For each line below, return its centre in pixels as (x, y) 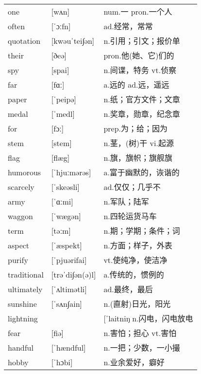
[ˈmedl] (63, 113)
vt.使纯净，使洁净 (135, 260)
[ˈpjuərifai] (69, 260)
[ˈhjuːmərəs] (71, 172)
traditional (26, 274)
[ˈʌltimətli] (69, 289)
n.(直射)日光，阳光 (137, 304)
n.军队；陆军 (126, 202)
